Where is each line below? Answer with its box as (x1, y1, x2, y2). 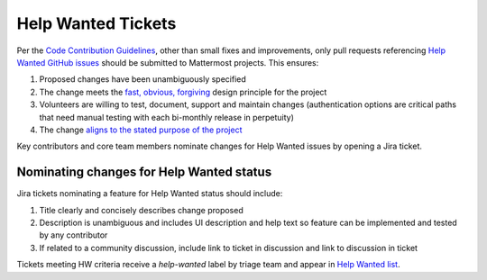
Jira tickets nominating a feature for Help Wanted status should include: (16, 188, 283, 199)
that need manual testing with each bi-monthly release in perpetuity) (39, 112, 295, 122)
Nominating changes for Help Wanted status (16, 165, 272, 180)
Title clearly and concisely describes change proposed (39, 204, 243, 215)
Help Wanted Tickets (16, 14, 177, 33)
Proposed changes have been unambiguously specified (39, 74, 247, 85)
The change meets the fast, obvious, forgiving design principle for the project (39, 86, 327, 97)
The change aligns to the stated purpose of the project (39, 124, 243, 135)
